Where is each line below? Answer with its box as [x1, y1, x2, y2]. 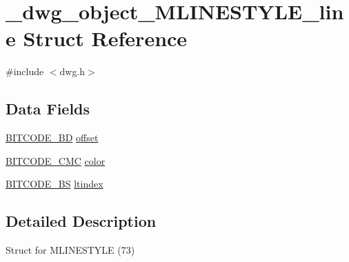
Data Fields [6, 98, 90, 119]
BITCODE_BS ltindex [6, 177, 103, 191]
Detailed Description [6, 210, 157, 232]
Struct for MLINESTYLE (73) [6, 243, 135, 257]
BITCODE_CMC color [6, 153, 106, 168]
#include [6, 64, 44, 79]
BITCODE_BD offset [6, 130, 99, 145]
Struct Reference [23, 24, 188, 52]
